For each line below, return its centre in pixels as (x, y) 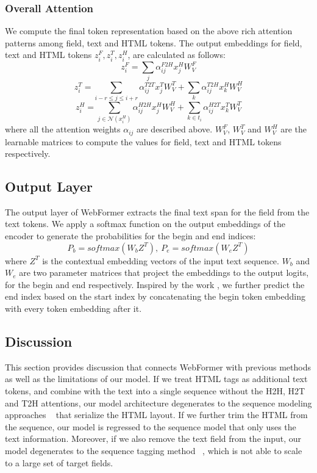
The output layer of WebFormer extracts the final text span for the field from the (157, 211)
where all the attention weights (63, 129)
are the (294, 129)
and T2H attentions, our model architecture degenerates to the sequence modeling (158, 403)
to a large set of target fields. (59, 462)
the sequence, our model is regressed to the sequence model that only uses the (151, 426)
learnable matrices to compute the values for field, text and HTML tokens (143, 141)
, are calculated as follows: (176, 55)
